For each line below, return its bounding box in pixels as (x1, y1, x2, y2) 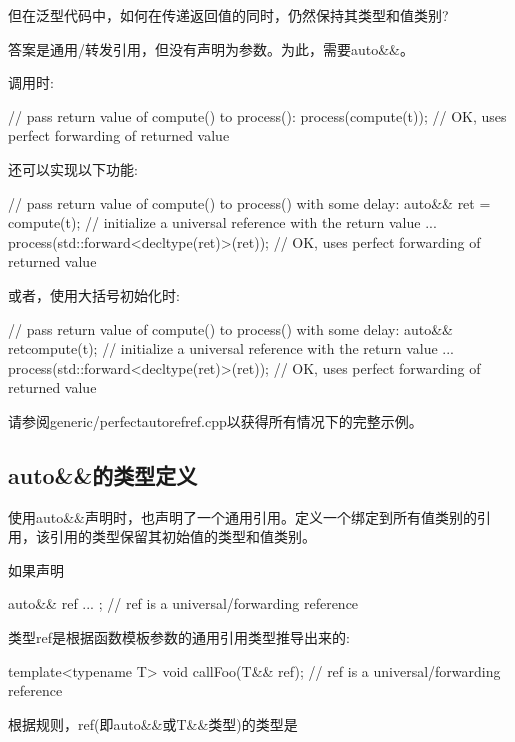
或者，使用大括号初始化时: (8, 284, 180, 305)
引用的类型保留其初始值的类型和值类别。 (49, 526, 316, 547)
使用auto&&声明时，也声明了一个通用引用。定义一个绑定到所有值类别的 (8, 506, 478, 527)
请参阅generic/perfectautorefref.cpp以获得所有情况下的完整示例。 (8, 410, 423, 431)
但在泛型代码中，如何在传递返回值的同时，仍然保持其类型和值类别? (8, 5, 449, 25)
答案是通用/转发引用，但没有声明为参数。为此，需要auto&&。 (8, 38, 415, 59)
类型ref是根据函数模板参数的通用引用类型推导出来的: (8, 627, 350, 648)
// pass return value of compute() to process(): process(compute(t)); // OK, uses (8, 105, 507, 126)
